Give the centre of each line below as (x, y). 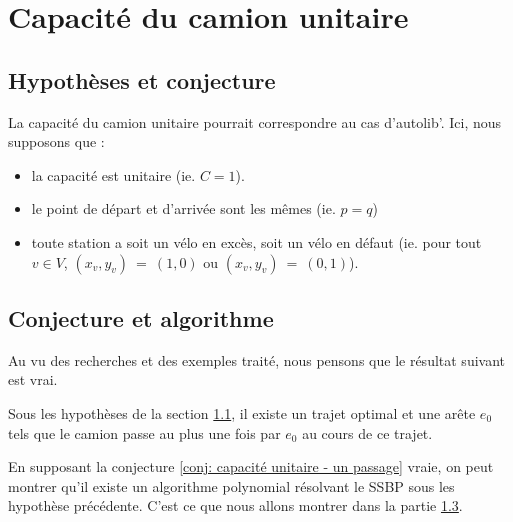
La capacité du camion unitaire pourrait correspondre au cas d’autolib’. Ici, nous (255, 121)
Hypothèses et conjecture (142, 79)
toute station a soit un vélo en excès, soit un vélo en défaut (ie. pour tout (256, 241)
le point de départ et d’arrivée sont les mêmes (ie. (183, 208)
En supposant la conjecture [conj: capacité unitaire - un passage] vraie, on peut (251, 466)
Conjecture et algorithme (141, 317)
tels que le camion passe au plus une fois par (144, 432)
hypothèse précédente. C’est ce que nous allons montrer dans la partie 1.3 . (235, 505)
